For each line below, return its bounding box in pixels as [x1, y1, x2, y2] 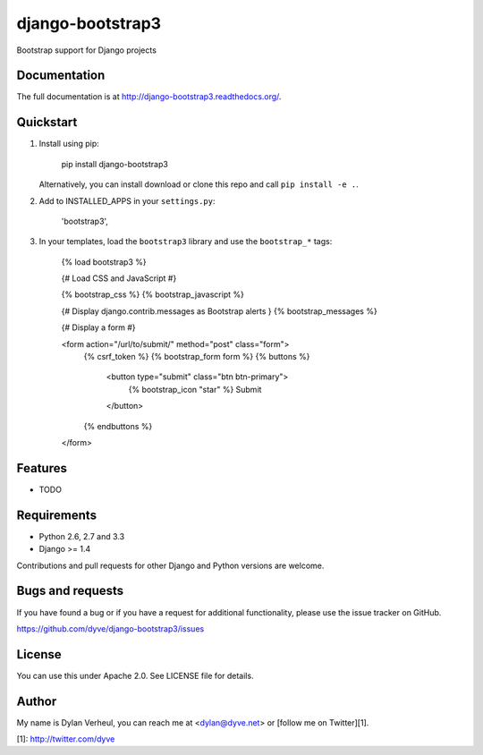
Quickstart [16, 115, 78, 130]
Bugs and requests [16, 583, 124, 598]
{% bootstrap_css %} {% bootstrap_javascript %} [61, 289, 245, 300]
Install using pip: [38, 139, 100, 149]
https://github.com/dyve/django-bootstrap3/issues [16, 623, 205, 634]
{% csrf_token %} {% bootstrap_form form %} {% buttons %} [83, 352, 310, 362]
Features [16, 461, 67, 476]
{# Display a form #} [61, 322, 136, 333]
